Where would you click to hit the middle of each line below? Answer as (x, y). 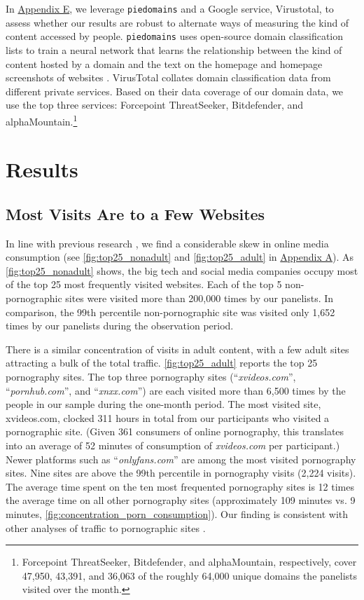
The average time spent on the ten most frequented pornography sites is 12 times (180, 486)
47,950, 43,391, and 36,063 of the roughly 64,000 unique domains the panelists (190, 575)
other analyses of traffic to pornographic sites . (106, 527)
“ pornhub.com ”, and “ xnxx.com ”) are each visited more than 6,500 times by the (176, 390)
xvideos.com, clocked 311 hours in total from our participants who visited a (168, 417)
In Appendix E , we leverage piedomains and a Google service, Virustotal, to (170, 8)
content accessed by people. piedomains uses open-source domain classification (175, 36)
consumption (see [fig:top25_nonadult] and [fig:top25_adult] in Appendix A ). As (180, 257)
